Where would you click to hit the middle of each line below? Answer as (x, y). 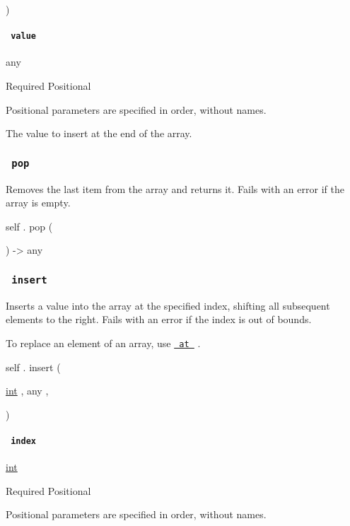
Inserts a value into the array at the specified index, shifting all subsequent (168, 305)
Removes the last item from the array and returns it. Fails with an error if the (175, 188)
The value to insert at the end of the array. (99, 133)
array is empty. (38, 203)
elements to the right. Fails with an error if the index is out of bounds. (159, 319)
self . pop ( (29, 226)
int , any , (27, 391)
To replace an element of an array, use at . (103, 343)
